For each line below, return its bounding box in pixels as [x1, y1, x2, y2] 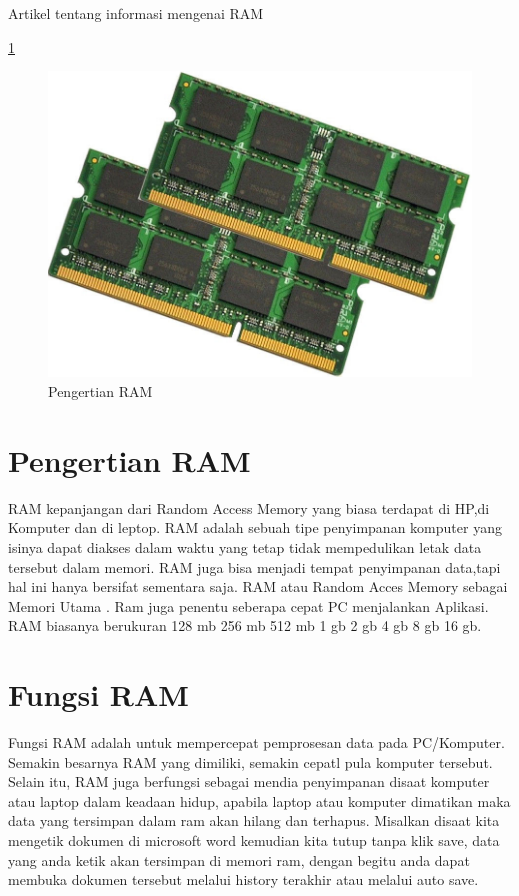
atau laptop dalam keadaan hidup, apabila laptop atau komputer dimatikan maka [8, 790, 511, 811]
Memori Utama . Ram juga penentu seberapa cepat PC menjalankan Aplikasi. [8, 595, 489, 616]
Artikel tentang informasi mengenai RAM [8, 3, 264, 23]
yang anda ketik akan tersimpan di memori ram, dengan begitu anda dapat [8, 849, 470, 870]
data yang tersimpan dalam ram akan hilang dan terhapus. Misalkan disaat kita [8, 810, 500, 831]
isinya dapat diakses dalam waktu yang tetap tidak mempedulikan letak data [8, 536, 482, 557]
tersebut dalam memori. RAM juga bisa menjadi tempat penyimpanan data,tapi [8, 556, 501, 577]
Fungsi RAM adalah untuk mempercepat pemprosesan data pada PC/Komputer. [8, 732, 505, 753]
